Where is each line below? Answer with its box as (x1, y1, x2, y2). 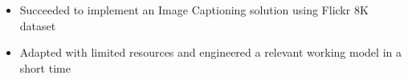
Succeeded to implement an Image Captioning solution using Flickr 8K (19, 2, 369, 18)
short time (19, 59, 71, 76)
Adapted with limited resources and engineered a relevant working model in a (19, 44, 402, 61)
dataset (19, 17, 56, 34)
